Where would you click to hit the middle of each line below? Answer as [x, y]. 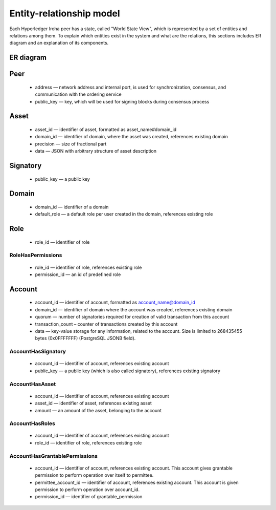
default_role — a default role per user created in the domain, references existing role [124, 214]
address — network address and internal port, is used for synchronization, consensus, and [131, 87]
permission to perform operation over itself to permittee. [94, 475]
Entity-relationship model [65, 13]
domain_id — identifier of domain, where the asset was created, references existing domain [132, 137]
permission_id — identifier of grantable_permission [89, 497]
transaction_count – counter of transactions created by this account [106, 324]
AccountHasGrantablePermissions [54, 456]
